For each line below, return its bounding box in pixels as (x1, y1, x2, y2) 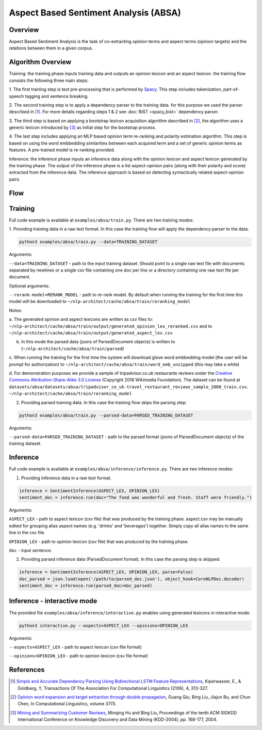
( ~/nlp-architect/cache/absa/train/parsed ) (21, 346, 124, 351)
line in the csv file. (9, 530, 46, 536)
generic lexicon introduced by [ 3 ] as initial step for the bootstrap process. (9, 125, 156, 130)
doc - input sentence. (9, 547, 52, 553)
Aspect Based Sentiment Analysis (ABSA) (9, 7, 181, 18)
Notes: (9, 307, 22, 313)
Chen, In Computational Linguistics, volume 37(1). (17, 701, 117, 707)
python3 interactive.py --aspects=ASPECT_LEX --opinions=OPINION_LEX (19, 623, 188, 628)
